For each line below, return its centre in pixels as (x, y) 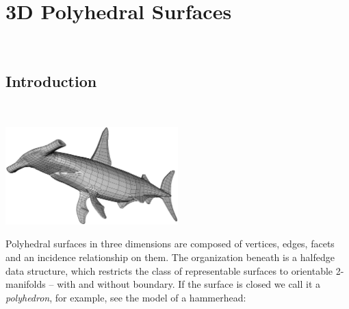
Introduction (51, 81)
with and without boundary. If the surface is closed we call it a (189, 284)
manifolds (26, 284)
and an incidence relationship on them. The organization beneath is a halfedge (170, 257)
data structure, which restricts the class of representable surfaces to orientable (169, 270)
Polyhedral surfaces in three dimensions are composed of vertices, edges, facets (170, 244)
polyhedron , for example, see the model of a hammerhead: (126, 297)
